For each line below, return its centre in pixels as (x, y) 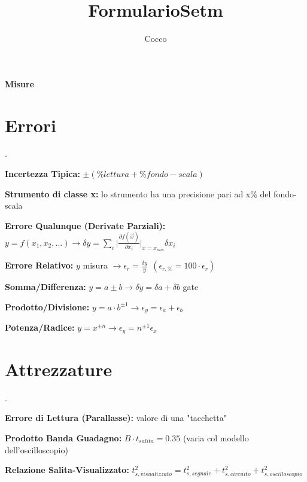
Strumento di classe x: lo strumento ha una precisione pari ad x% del (138, 193)
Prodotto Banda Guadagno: (63, 437)
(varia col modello (216, 437)
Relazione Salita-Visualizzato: (67, 470)
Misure (20, 83)
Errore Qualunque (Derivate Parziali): (85, 225)
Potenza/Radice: (40, 327)
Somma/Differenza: (45, 287)
